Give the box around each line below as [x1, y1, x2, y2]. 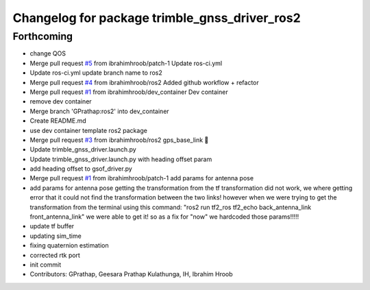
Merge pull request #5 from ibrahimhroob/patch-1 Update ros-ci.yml [29, 59, 223, 67]
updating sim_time [29, 232, 82, 240]
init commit [29, 261, 62, 269]
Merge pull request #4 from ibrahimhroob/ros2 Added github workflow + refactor [29, 78, 260, 86]
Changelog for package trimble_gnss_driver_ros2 [12, 10, 301, 25]
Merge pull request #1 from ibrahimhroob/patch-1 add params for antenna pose [29, 174, 254, 182]
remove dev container [29, 97, 92, 106]
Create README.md [29, 117, 87, 125]
